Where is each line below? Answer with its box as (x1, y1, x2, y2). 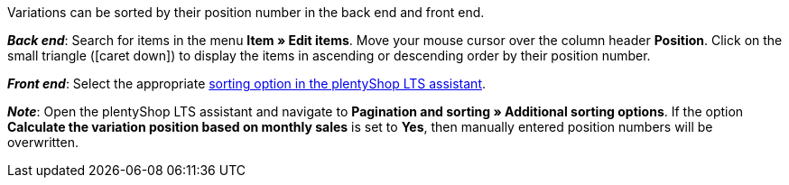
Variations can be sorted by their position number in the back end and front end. (7, 5, 485, 20)
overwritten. (7, 134, 79, 150)
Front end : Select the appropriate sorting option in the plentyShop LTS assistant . (7, 76, 487, 91)
